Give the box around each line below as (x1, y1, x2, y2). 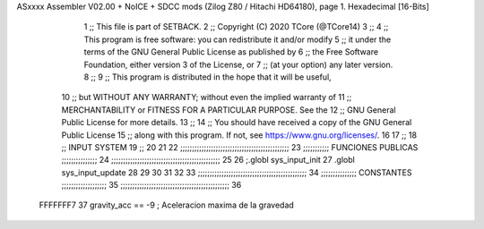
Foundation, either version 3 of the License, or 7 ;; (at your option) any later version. (83, 59, 393, 70)
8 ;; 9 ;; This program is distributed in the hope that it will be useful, (83, 72, 332, 82)
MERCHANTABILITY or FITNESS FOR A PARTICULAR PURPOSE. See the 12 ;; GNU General (61, 104, 396, 115)
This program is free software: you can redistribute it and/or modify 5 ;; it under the (83, 34, 392, 45)
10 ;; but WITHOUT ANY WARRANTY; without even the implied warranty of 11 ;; (61, 92, 352, 103)
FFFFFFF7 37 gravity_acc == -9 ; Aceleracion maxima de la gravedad (39, 199, 295, 210)
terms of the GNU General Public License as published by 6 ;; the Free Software (83, 47, 379, 57)
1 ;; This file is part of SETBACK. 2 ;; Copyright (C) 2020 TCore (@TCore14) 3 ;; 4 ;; (83, 21, 389, 32)
